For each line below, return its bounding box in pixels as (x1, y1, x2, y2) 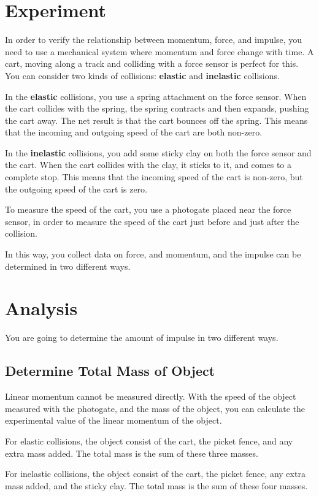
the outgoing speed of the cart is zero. (5, 182, 147, 195)
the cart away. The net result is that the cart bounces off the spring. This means (5, 113, 308, 126)
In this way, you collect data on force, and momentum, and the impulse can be (5, 248, 301, 261)
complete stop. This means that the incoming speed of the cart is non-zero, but (5, 170, 303, 183)
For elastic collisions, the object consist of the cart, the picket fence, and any (5, 434, 293, 447)
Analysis (5, 296, 78, 321)
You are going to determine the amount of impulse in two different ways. (5, 331, 279, 344)
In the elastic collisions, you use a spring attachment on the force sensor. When (5, 90, 307, 102)
